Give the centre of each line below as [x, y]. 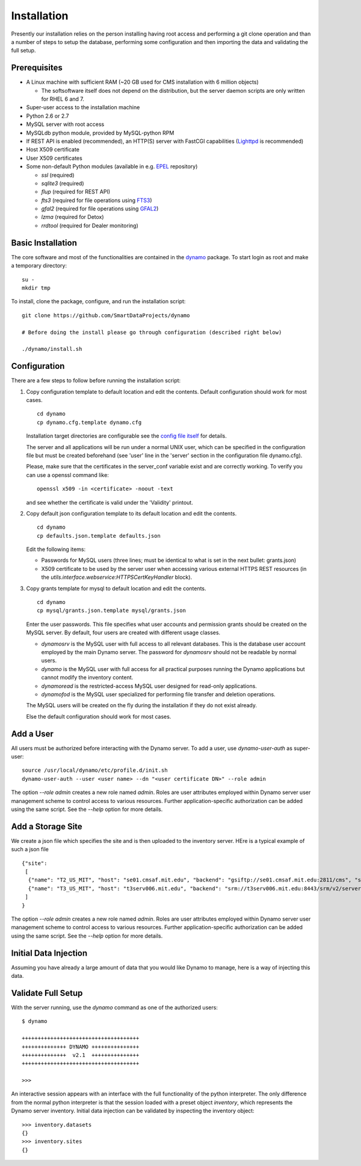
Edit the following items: [56, 549]
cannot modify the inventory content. [87, 678]
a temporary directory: [39, 266]
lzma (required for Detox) [73, 217]
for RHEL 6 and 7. [63, 99]
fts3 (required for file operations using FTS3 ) [97, 200]
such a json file [30, 849]
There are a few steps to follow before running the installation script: [96, 380]
